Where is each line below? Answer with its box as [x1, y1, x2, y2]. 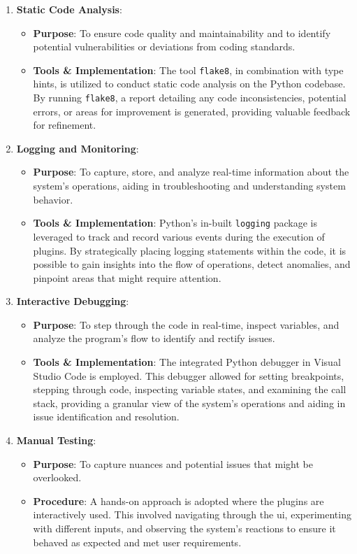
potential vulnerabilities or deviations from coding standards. [33, 39, 296, 54]
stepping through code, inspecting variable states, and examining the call [33, 382, 347, 397]
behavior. [33, 192, 73, 206]
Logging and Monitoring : [16, 141, 139, 155]
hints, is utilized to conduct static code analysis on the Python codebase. [33, 76, 346, 91]
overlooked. [33, 470, 82, 485]
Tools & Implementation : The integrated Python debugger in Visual [33, 355, 341, 369]
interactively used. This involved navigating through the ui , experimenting [33, 507, 351, 522]
